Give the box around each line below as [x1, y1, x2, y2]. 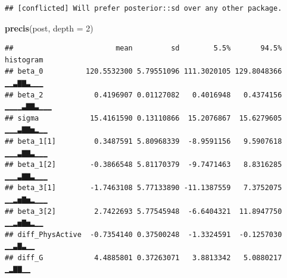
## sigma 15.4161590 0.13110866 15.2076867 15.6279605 [5, 113, 282, 122]
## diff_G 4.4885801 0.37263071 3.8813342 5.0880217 [5, 253, 282, 262]
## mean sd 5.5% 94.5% [5, 44, 282, 53]
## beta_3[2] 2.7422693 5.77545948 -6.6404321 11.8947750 [5, 207, 282, 216]
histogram [5, 55, 43, 64]
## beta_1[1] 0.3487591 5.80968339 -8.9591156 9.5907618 [5, 137, 282, 146]
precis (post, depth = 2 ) [5, 21, 93, 34]
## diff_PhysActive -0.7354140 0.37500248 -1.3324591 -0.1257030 [5, 230, 282, 239]
